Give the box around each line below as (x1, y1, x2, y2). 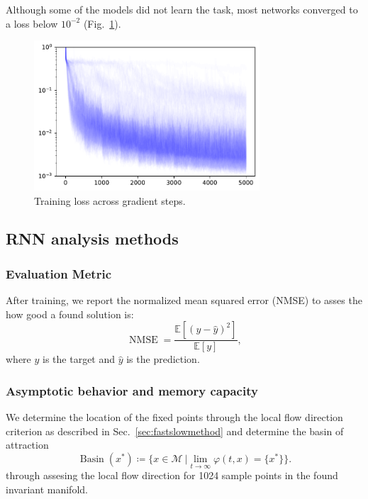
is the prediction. (126, 352, 200, 366)
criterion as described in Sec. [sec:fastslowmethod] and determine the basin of (6, 423, 344, 438)
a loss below (6, 16, 58, 30)
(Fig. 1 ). (83, 16, 121, 30)
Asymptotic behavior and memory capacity (6, 381, 258, 399)
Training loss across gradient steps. (34, 193, 186, 208)
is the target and (43, 352, 116, 366)
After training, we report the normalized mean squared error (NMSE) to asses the (6, 293, 362, 308)
